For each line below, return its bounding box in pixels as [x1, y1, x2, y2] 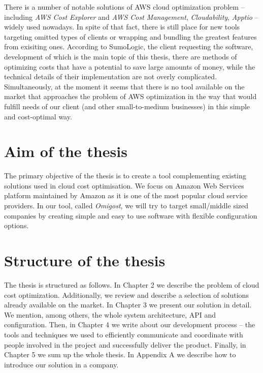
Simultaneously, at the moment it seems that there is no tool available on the [4, 81, 245, 91]
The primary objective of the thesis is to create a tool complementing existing [4, 170, 246, 181]
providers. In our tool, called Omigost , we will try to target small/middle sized [4, 200, 249, 211]
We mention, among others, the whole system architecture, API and [4, 309, 216, 320]
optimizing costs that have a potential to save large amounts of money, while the [4, 61, 255, 72]
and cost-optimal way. [4, 111, 72, 121]
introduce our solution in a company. [4, 359, 119, 369]
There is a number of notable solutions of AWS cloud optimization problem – [4, 2, 245, 12]
